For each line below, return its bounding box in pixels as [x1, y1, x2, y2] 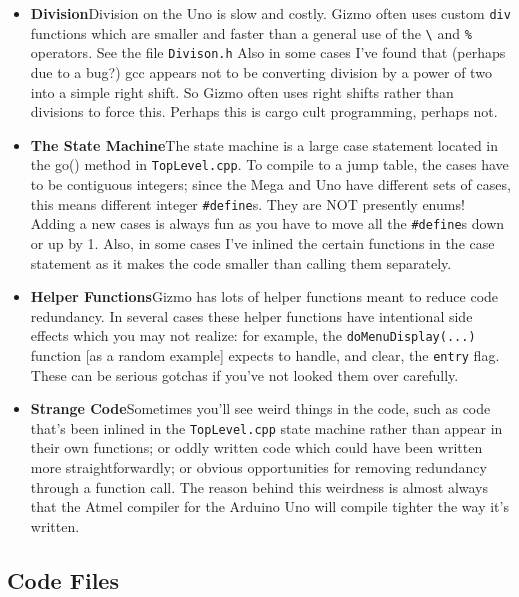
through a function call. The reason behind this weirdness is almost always [30, 476, 489, 497]
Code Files [7, 564, 119, 595]
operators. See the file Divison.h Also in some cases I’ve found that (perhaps [30, 42, 506, 63]
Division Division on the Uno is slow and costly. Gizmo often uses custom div [30, 3, 511, 23]
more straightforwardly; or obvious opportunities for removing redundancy [30, 457, 487, 478]
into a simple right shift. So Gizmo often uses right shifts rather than [30, 81, 454, 102]
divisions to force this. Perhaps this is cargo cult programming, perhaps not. [30, 101, 498, 122]
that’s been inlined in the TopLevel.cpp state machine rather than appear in [30, 417, 503, 438]
